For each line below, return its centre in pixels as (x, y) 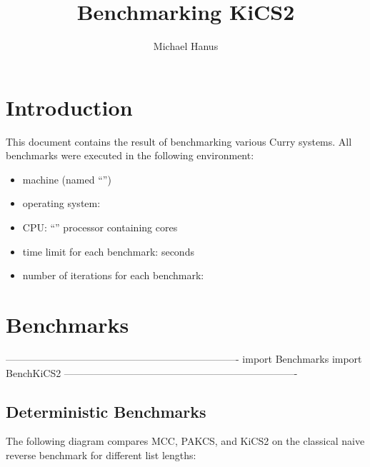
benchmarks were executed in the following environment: (130, 155)
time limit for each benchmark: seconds (108, 251)
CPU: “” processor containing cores (100, 227)
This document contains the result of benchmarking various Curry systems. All (179, 141)
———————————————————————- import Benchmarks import (184, 358)
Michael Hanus (186, 46)
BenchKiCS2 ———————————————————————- (152, 372)
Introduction (69, 107)
